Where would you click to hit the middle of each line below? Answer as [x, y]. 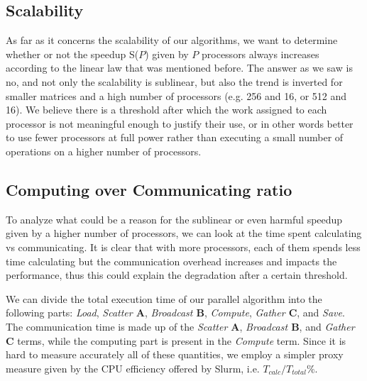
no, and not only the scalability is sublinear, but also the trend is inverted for [174, 81]
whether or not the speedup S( [72, 54]
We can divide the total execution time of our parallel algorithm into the [164, 298]
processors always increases [261, 54]
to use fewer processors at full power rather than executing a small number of [175, 137]
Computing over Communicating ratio [149, 189]
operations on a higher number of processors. [104, 151]
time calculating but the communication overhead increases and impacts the [171, 261]
